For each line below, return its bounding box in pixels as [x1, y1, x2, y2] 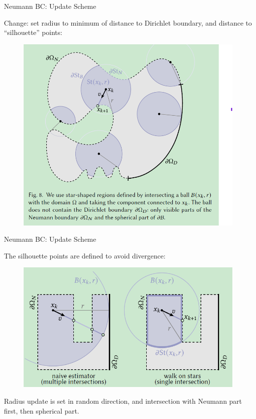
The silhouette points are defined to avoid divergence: [4, 250, 166, 260]
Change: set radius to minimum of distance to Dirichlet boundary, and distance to [4, 17, 252, 28]
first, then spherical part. [4, 405, 79, 416]
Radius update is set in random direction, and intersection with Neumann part [4, 396, 242, 406]
